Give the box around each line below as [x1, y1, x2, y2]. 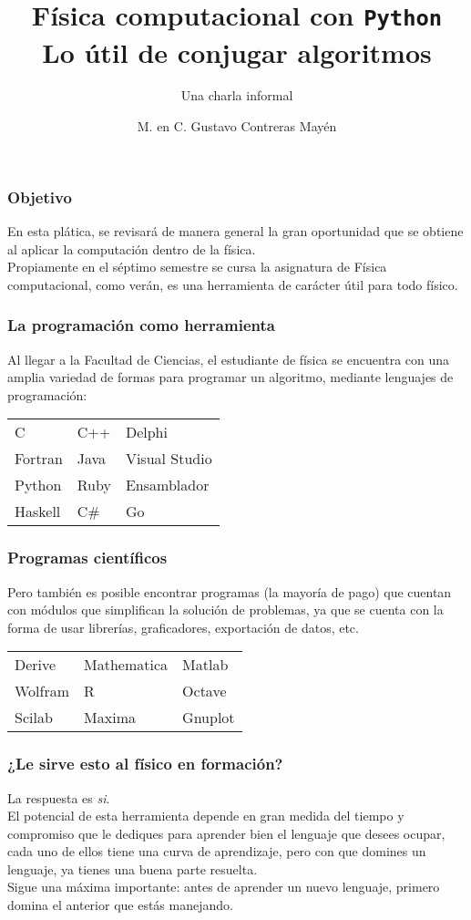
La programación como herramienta [7, 314, 275, 336]
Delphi [125, 421, 168, 443]
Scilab [15, 707, 53, 729]
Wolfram [15, 680, 70, 702]
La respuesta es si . [7, 788, 110, 807]
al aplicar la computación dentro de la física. [7, 239, 256, 258]
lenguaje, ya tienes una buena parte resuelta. [7, 859, 258, 878]
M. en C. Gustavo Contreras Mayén [137, 117, 337, 136]
